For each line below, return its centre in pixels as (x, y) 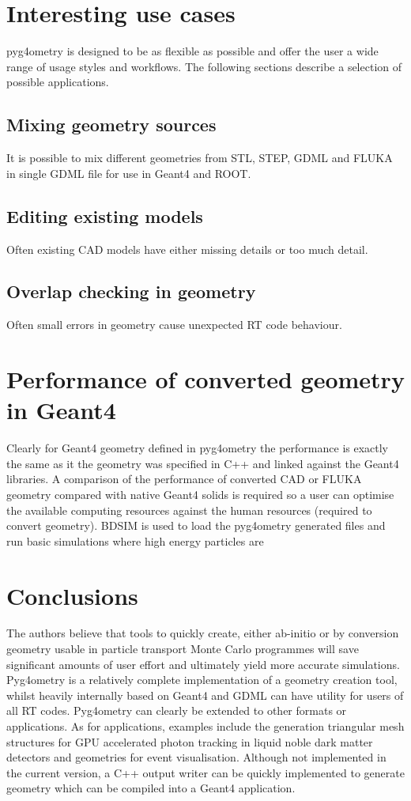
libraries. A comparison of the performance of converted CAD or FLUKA (184, 479)
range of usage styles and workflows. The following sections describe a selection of (204, 66)
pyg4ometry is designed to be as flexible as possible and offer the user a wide (192, 51)
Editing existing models (105, 215)
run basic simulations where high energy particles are (135, 540)
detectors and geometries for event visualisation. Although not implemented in (196, 757)
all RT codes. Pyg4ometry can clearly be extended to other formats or (177, 710)
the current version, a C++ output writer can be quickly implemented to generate (205, 772)
